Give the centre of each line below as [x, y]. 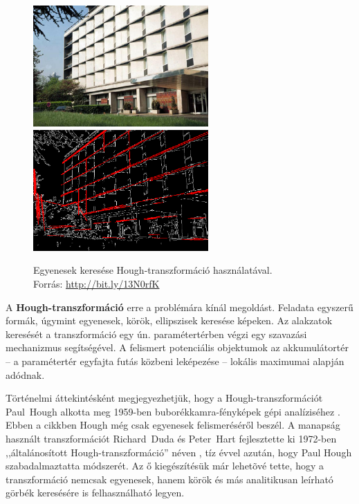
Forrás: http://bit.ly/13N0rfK [96, 283]
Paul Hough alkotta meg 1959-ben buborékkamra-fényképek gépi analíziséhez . [173, 411]
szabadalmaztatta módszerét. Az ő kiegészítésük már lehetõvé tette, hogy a [165, 466]
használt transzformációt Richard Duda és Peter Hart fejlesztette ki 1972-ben [171, 438]
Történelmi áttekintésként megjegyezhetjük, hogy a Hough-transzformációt [164, 398]
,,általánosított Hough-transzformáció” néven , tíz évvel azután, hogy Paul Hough [179, 452]
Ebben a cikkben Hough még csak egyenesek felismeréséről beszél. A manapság [173, 425]
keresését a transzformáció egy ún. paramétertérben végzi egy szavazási [156, 334]
